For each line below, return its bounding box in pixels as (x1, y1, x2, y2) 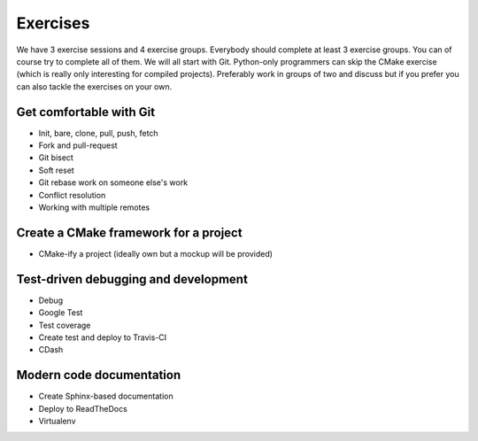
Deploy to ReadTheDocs (38, 403, 127, 414)
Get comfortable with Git (16, 104, 155, 120)
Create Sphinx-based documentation (38, 391, 173, 402)
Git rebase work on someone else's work (38, 177, 189, 188)
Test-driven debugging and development (16, 271, 248, 287)
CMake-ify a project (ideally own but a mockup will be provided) (38, 248, 274, 259)
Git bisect (38, 152, 74, 163)
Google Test (38, 307, 83, 318)
